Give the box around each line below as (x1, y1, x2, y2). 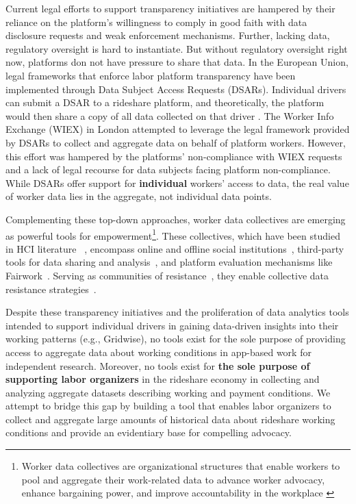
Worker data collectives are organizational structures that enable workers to (21, 459, 340, 473)
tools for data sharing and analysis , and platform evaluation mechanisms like (5, 255, 333, 269)
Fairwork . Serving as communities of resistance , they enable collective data (5, 268, 329, 282)
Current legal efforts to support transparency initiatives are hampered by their (5, 1, 335, 15)
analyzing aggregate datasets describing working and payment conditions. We (5, 385, 331, 399)
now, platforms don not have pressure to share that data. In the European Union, (5, 55, 348, 69)
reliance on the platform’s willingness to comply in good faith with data (5, 14, 307, 29)
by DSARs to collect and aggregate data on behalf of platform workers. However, (5, 135, 346, 149)
